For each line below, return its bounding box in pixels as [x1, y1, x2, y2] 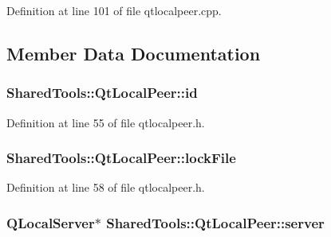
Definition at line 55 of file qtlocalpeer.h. [6, 114, 205, 130]
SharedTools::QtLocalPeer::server [106, 212, 325, 232]
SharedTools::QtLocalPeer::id [6, 83, 198, 103]
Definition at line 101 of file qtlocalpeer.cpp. [6, 2, 222, 18]
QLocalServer [6, 212, 95, 232]
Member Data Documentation [6, 41, 261, 65]
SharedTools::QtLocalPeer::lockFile [6, 148, 236, 168]
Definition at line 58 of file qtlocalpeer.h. [6, 179, 205, 196]
